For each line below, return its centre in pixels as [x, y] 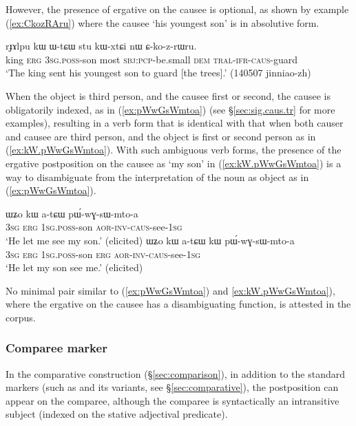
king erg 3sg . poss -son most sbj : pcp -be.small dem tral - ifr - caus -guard [151, 59]
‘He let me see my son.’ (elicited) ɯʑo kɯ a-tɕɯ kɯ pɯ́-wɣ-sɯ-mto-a [150, 240]
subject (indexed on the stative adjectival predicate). [117, 414]
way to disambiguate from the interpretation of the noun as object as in [157, 177]
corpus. [21, 317]
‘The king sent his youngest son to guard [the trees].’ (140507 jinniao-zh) [158, 73]
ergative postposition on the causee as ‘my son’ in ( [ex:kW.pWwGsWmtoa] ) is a [174, 163]
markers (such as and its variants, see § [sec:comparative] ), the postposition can [172, 387]
